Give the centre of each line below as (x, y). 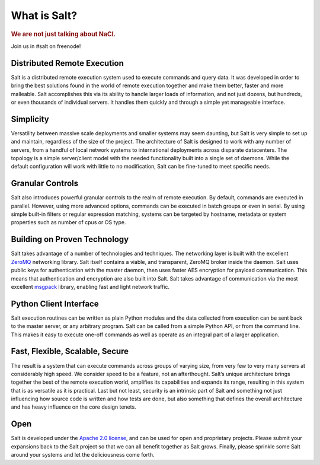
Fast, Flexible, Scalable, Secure (70, 351)
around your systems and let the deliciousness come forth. (83, 455)
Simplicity (30, 119)
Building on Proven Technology (70, 239)
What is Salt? (44, 15)
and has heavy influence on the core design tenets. (73, 407)
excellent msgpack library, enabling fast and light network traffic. (90, 286)
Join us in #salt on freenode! (46, 46)
